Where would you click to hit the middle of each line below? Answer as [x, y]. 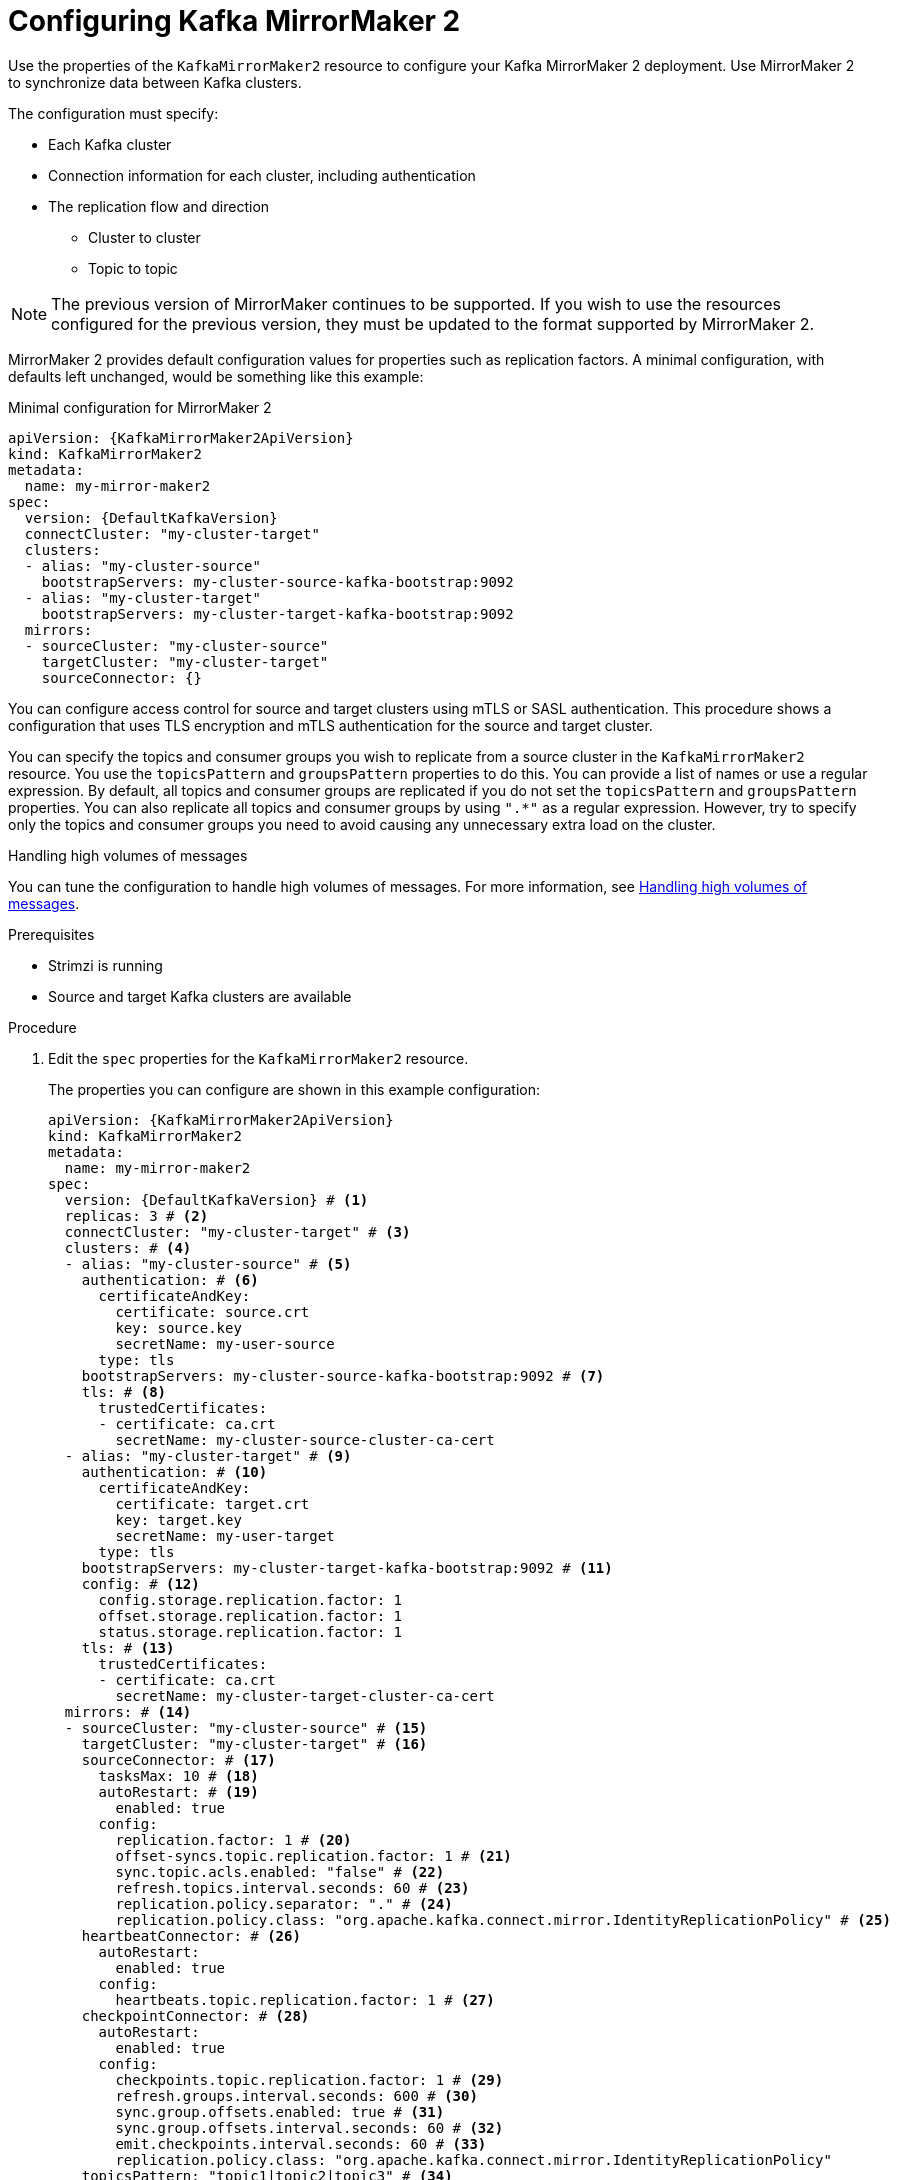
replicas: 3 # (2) [136, 1215]
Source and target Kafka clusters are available [200, 996]
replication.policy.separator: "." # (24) [284, 1903]
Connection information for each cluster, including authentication [262, 175]
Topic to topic [133, 268]
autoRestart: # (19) [178, 1791]
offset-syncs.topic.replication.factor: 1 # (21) [313, 1855]
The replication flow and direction [159, 206]
